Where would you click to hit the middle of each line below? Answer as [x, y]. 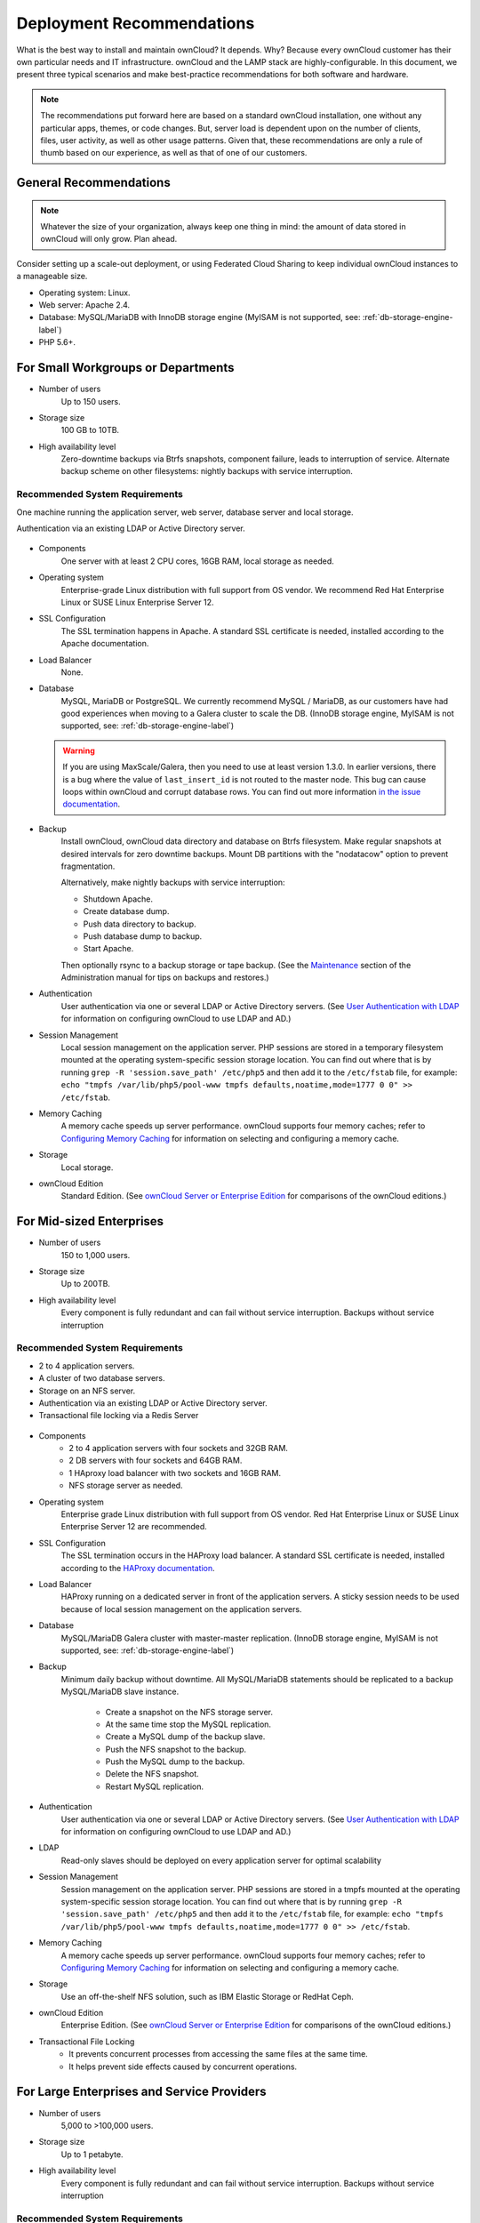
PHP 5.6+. [57, 342]
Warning [79, 750]
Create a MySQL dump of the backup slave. [185, 1737]
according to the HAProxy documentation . [138, 1568]
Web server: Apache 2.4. [84, 305]
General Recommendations [93, 183]
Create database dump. [126, 911]
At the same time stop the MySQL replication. [188, 1724]
